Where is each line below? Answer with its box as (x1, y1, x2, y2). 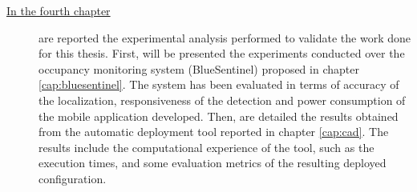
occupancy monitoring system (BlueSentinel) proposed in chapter (38, 60, 359, 77)
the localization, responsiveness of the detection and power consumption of (38, 91, 406, 108)
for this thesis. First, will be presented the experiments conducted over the (38, 45, 405, 62)
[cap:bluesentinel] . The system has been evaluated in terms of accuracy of (38, 76, 399, 93)
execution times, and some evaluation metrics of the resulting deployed (38, 154, 387, 171)
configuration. (38, 170, 107, 186)
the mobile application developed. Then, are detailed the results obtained (38, 107, 399, 124)
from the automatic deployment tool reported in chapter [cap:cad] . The (38, 123, 389, 140)
